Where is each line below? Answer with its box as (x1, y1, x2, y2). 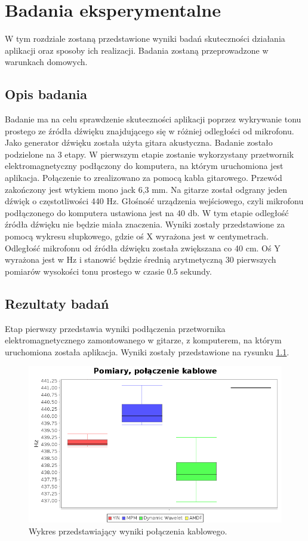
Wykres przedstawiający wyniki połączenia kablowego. (29, 524, 227, 537)
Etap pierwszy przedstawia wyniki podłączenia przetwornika (5, 322, 226, 334)
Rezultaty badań (5, 294, 109, 312)
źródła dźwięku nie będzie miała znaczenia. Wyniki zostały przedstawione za (5, 218, 285, 230)
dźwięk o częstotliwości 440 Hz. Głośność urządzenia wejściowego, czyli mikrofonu (5, 195, 304, 207)
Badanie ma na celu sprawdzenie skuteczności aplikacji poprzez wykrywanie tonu (5, 113, 301, 125)
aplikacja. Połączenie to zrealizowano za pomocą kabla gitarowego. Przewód (5, 171, 282, 184)
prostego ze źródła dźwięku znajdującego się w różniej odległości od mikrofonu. (5, 124, 294, 137)
